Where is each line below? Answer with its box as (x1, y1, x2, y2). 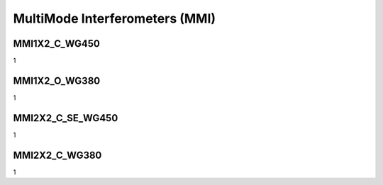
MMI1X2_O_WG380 (13, 74, 101, 86)
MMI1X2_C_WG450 (13, 38, 101, 50)
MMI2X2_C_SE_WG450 (13, 112, 118, 124)
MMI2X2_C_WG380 (13, 149, 102, 161)
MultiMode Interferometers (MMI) (13, 11, 216, 26)
